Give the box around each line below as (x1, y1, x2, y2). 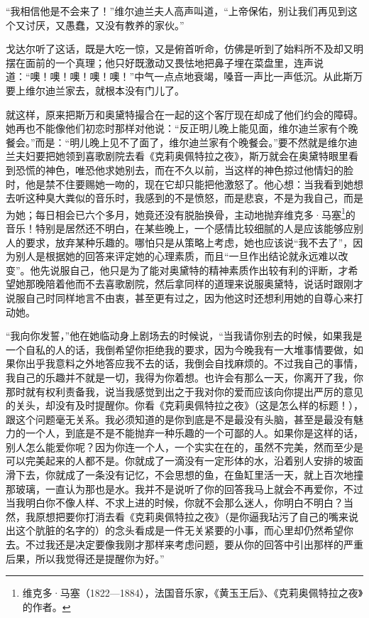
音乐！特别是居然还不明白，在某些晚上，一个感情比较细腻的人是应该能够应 (6, 220, 353, 235)
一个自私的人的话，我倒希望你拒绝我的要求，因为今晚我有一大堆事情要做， (6, 342, 353, 357)
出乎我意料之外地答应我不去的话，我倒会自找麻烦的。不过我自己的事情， (25, 356, 363, 371)
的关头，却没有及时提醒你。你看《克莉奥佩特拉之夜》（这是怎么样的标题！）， (6, 398, 363, 413)
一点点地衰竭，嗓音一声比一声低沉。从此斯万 (154, 69, 363, 84)
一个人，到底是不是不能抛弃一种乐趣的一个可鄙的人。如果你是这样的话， (25, 425, 363, 440)
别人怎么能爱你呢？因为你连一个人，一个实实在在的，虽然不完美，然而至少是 (6, 439, 363, 454)
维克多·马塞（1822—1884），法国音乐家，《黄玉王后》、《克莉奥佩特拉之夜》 (22, 585, 363, 600)
